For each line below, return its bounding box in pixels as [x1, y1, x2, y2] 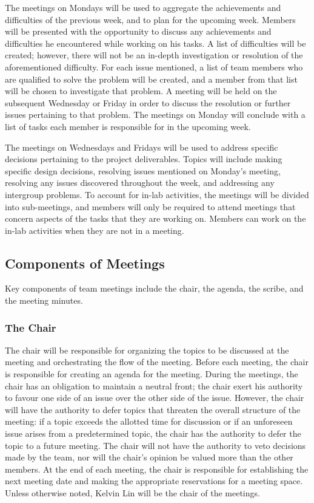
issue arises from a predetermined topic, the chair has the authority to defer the [5, 427, 301, 440]
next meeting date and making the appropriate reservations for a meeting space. [5, 474, 303, 487]
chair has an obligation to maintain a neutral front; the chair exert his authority [5, 379, 303, 392]
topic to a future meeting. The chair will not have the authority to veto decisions [5, 439, 306, 451]
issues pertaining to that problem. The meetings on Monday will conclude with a [5, 108, 306, 121]
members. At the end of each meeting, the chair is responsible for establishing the [5, 462, 309, 475]
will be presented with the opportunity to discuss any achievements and [5, 25, 272, 38]
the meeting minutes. [5, 294, 83, 307]
